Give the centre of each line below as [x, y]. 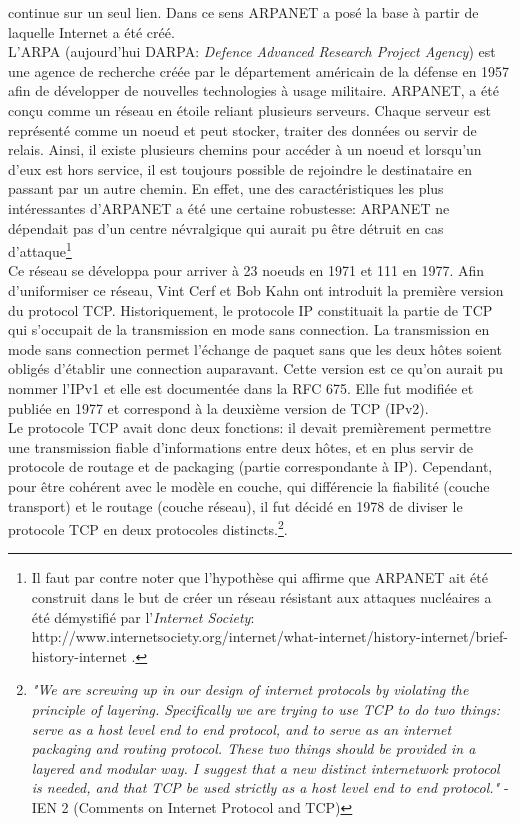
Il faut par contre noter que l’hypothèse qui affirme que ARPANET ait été [259, 577]
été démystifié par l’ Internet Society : [143, 616]
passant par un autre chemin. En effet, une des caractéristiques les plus [226, 188]
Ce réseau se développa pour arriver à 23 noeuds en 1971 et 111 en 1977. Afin [246, 270]
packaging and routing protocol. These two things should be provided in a [253, 748]
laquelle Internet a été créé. [91, 31]
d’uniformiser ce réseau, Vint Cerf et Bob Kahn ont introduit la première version [256, 289]
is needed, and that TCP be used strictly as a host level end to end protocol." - [270, 787]
